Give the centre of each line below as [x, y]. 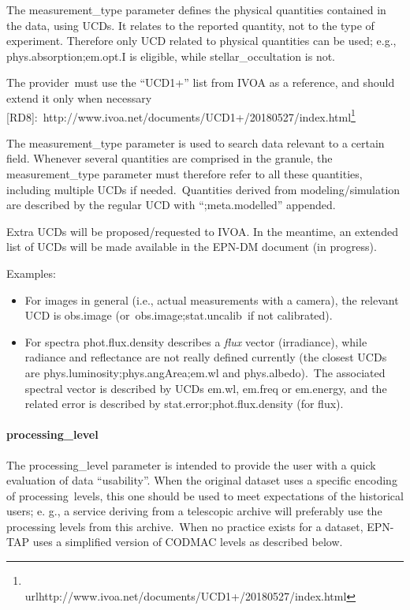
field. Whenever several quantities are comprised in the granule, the [170, 158]
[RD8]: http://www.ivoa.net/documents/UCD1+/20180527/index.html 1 [181, 115]
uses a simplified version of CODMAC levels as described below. [188, 542]
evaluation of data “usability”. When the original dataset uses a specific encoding [202, 480]
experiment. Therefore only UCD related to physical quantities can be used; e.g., [201, 41]
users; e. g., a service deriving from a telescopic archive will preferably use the [194, 511]
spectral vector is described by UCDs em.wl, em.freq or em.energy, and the [206, 388]
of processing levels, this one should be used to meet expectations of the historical [205, 495]
